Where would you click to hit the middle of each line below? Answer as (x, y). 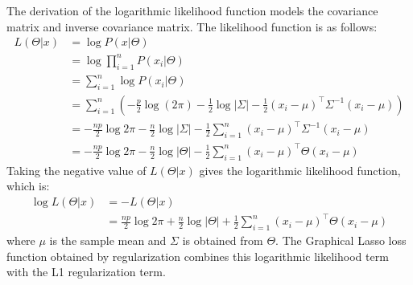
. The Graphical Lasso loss (341, 240)
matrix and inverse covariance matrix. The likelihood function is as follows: (192, 26)
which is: (28, 186)
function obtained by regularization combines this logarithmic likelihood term (198, 256)
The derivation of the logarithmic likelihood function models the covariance (192, 10)
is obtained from (223, 240)
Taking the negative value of (76, 170)
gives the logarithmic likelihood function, (300, 170)
